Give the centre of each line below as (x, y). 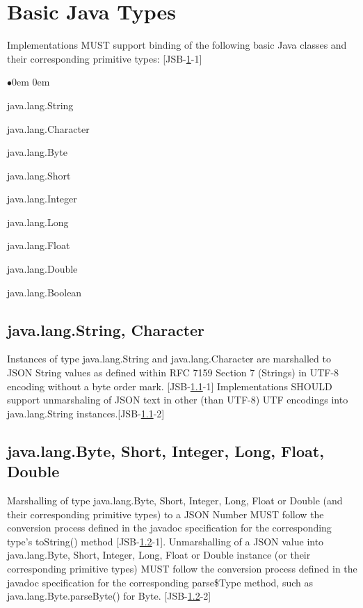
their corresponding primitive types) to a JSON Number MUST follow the (166, 514)
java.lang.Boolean (45, 292)
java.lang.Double (42, 269)
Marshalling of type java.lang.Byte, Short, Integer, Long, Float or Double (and (175, 501)
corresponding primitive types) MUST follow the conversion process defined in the (182, 568)
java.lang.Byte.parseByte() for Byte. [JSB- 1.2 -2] (109, 596)
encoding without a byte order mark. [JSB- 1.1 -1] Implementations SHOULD (170, 386)
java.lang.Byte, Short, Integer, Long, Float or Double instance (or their (159, 555)
